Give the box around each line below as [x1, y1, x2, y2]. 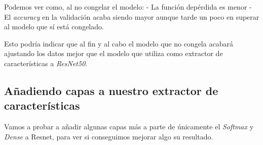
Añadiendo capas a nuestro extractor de [4, 82, 218, 98]
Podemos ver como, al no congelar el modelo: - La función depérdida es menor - [4, 2, 252, 12]
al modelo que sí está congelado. [4, 21, 104, 32]
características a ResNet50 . [4, 58, 88, 68]
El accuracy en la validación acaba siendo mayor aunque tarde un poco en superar [4, 11, 259, 22]
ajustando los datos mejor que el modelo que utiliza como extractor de [4, 48, 223, 59]
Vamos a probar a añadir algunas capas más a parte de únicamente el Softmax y [4, 121, 254, 132]
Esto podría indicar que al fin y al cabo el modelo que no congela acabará [4, 38, 233, 49]
